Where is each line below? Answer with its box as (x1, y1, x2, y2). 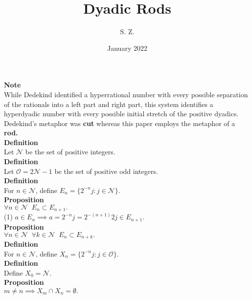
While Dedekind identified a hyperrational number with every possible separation (4, 89, 248, 99)
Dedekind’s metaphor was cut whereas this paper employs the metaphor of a (4, 118, 235, 128)
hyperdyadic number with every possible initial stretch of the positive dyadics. (4, 108, 239, 119)
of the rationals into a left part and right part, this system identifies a (4, 99, 213, 109)
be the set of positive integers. (25, 147, 115, 157)
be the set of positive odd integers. (54, 166, 158, 176)
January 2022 (107, 43, 147, 53)
